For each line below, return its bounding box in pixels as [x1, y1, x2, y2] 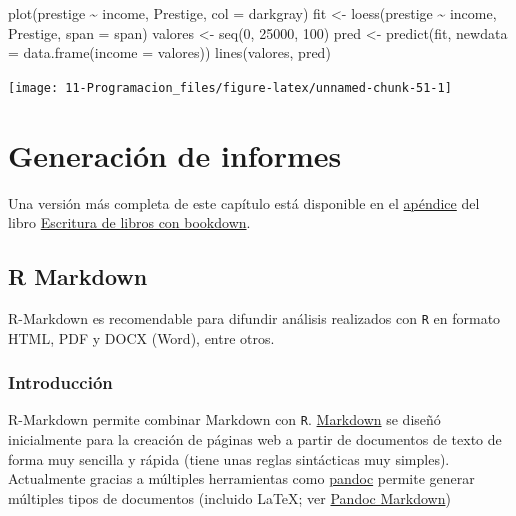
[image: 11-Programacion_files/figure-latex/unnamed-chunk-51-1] [8, 80, 452, 95]
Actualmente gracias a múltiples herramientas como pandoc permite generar [8, 468, 475, 489]
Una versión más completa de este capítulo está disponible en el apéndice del [8, 192, 480, 213]
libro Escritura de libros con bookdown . [8, 212, 251, 233]
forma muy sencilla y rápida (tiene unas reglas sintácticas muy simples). [8, 448, 450, 469]
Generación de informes [8, 134, 342, 175]
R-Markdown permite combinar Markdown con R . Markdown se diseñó [8, 409, 441, 430]
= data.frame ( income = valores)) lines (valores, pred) [8, 42, 331, 63]
